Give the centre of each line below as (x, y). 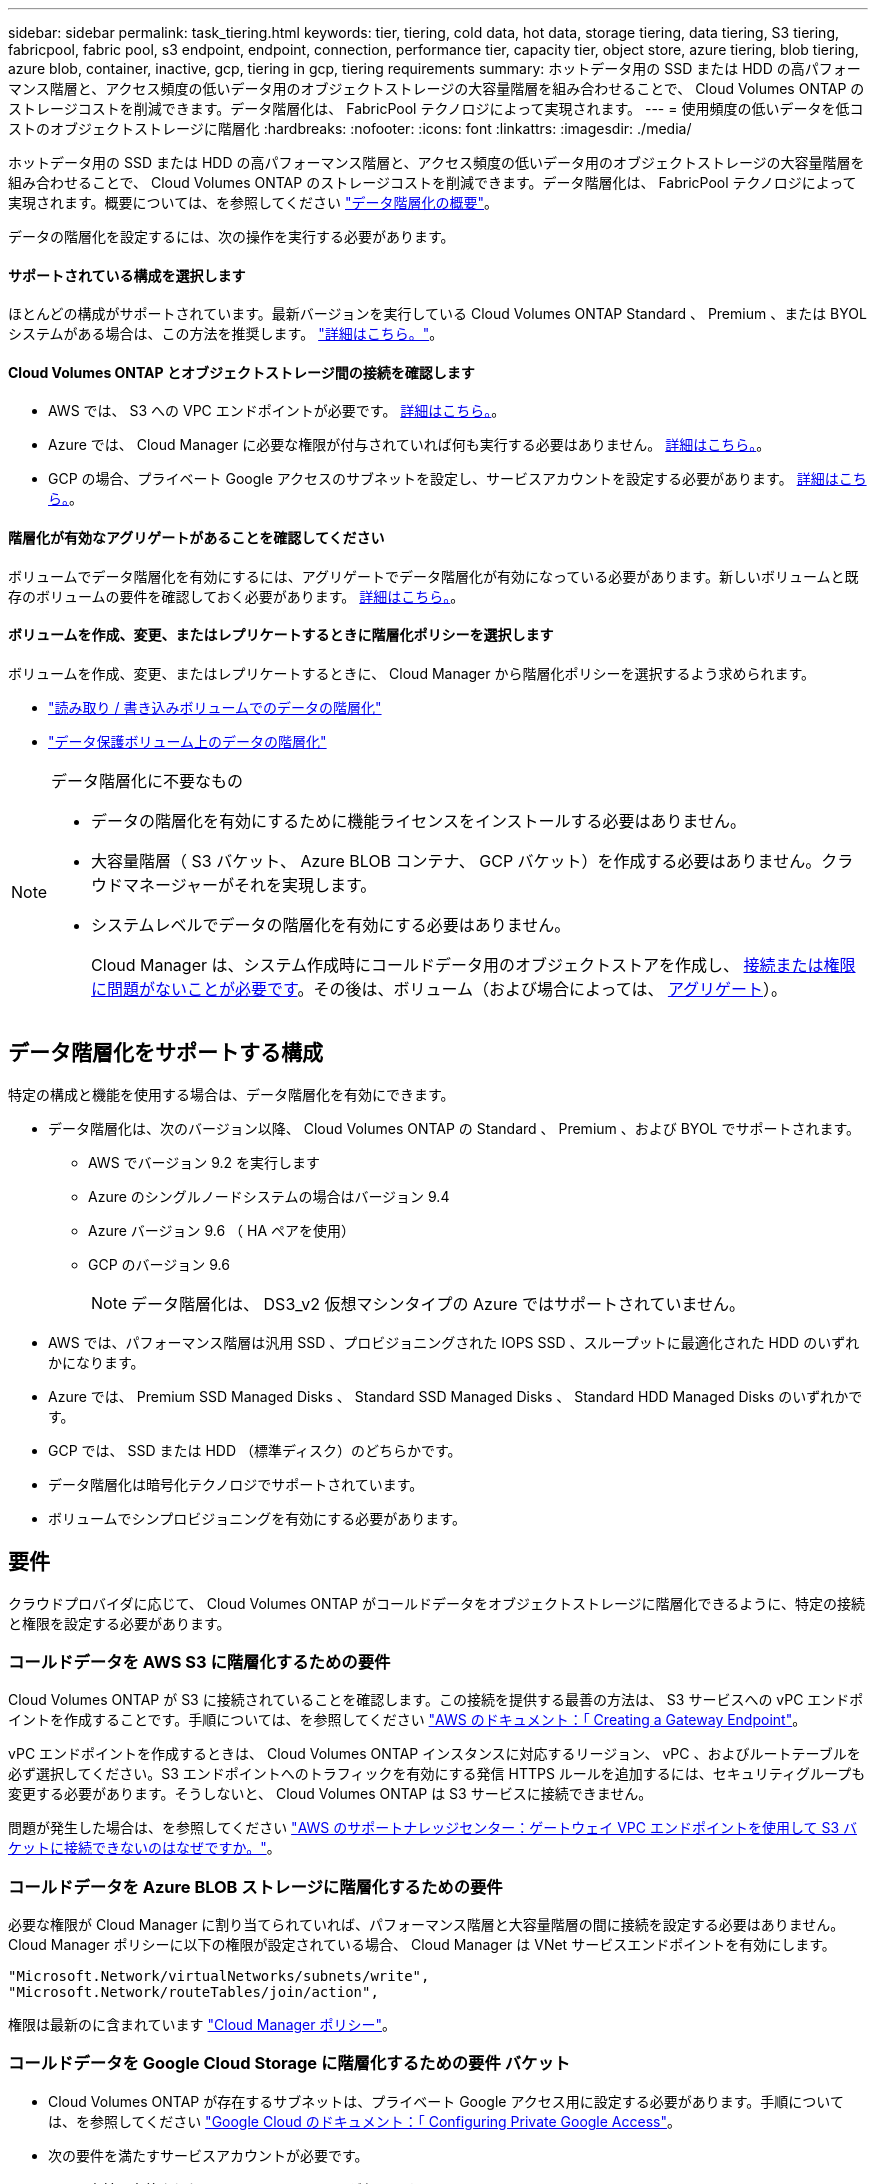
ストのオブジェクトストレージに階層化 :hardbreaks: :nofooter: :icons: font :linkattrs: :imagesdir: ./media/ (350, 128)
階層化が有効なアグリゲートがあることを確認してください (196, 538)
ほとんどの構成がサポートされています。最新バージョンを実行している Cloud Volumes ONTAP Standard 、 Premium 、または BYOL (437, 314)
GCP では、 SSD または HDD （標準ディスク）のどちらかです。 (255, 1450)
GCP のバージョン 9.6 (159, 1264)
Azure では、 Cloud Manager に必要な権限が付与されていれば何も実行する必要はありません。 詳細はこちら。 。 (409, 445)
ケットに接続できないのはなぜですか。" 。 (144, 1848)
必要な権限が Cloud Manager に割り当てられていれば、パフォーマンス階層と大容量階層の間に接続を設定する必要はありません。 (426, 1925)
